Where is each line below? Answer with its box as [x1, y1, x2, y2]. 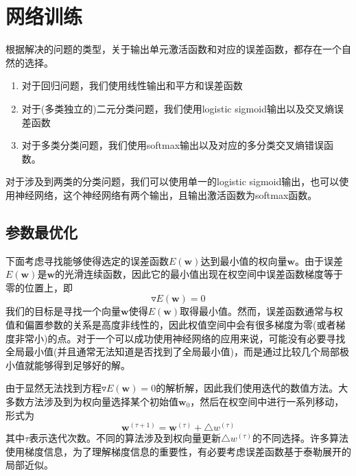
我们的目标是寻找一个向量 [5, 304, 121, 318]
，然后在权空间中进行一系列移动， [190, 394, 344, 409]
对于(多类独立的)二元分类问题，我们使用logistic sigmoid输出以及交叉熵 [21, 101, 334, 115]
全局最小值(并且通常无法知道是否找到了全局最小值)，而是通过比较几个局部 [5, 344, 340, 359]
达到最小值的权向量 [200, 253, 287, 267]
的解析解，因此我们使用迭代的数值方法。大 [156, 381, 348, 395]
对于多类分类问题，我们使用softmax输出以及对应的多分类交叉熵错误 [21, 138, 324, 152]
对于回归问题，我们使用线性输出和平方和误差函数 [21, 78, 243, 93]
